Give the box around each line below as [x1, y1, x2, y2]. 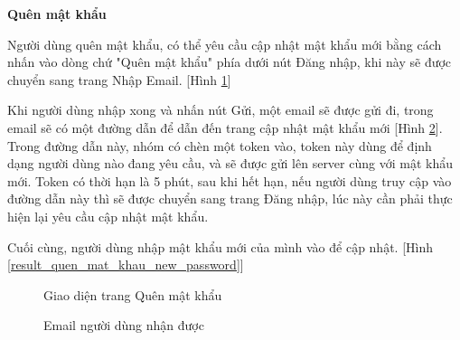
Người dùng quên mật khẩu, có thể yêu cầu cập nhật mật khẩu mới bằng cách [7, 34, 442, 53]
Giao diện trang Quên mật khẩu [43, 285, 222, 304]
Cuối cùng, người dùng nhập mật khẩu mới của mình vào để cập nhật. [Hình [7, 237, 434, 256]
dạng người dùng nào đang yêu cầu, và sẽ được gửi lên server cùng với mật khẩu [7, 154, 453, 173]
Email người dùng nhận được [43, 316, 204, 335]
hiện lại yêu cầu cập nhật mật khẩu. [7, 206, 209, 225]
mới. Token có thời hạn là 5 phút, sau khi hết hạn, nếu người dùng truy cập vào [7, 171, 452, 190]
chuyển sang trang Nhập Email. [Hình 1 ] [7, 70, 231, 89]
